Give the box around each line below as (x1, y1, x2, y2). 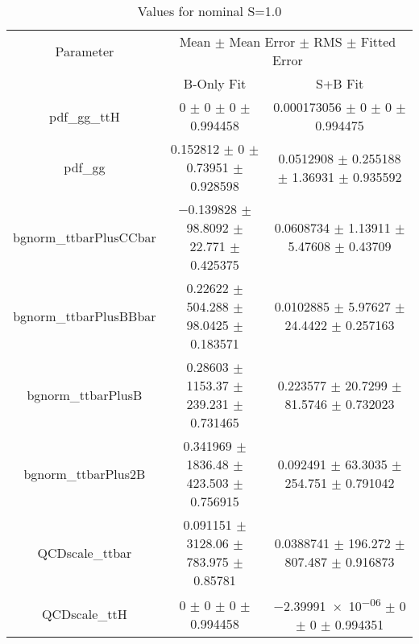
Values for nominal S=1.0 (137, 2, 282, 20)
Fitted (360, 32, 396, 51)
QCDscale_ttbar (37, 543, 132, 562)
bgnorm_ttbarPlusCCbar (13, 227, 156, 246)
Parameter (55, 41, 114, 60)
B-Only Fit (183, 74, 247, 93)
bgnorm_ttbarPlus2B (23, 464, 146, 483)
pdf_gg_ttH (49, 106, 120, 126)
